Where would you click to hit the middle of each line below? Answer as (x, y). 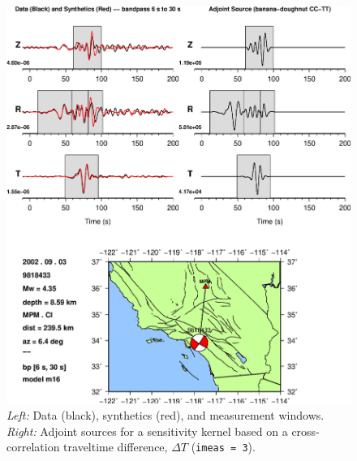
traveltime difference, (116, 447)
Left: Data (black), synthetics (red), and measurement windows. (166, 415)
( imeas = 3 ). (223, 447)
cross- (305, 431)
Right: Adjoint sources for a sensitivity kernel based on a (147, 431)
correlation (33, 447)
